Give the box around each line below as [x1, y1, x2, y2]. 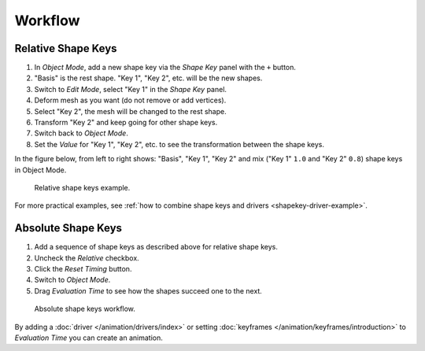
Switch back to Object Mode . [34, 128, 129, 138]
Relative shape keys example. [34, 183, 131, 192]
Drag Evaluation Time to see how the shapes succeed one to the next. [34, 286, 263, 295]
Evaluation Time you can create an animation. [14, 333, 163, 342]
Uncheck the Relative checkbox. [34, 253, 139, 263]
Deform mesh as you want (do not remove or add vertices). [34, 95, 227, 105]
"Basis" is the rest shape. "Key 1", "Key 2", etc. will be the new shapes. [34, 73, 263, 83]
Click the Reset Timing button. [34, 264, 132, 274]
